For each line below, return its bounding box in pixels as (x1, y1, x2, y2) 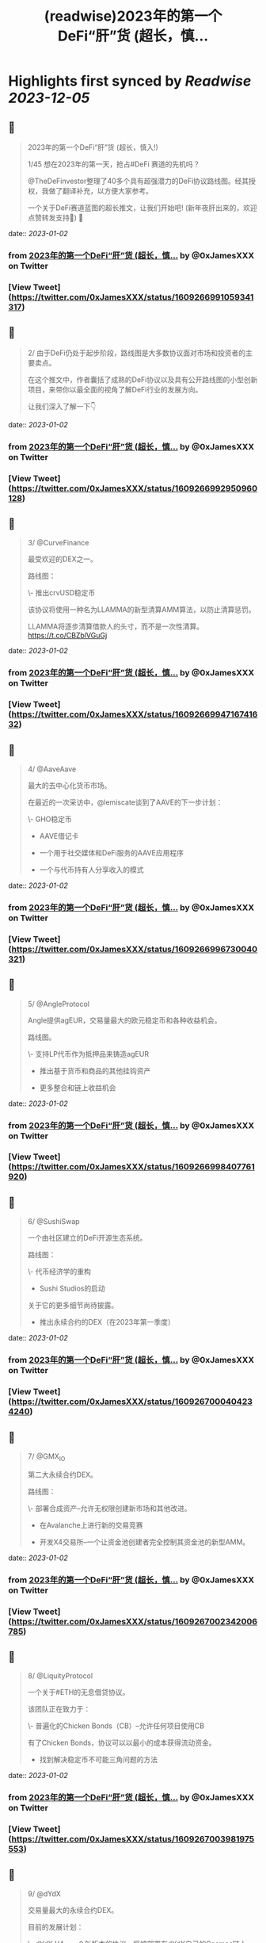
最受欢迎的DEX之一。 (27, 554, 97, 564)
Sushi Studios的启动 (39, 1283, 105, 1293)
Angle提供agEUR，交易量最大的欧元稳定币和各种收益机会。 (27, 1015, 222, 1025)
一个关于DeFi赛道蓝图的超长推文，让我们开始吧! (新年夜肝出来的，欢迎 (27, 203, 257, 212)
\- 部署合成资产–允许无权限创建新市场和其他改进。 (27, 1503, 192, 1513)
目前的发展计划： (27, 1922, 84, 1932)
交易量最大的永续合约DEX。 (27, 1906, 119, 1915)
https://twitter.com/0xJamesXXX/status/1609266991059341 (11, 291, 254, 302)
